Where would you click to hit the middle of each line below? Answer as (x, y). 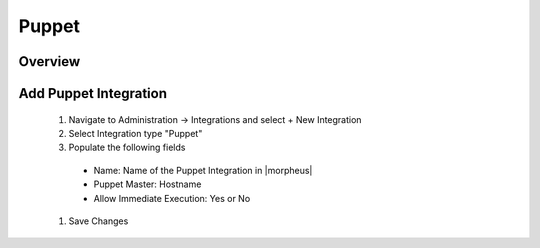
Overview (49, 61)
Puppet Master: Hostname (147, 184)
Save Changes (98, 221)
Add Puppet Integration (92, 93)
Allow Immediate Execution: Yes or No (172, 198)
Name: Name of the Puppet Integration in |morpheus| (203, 170)
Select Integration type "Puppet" (135, 133)
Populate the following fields (127, 147)
